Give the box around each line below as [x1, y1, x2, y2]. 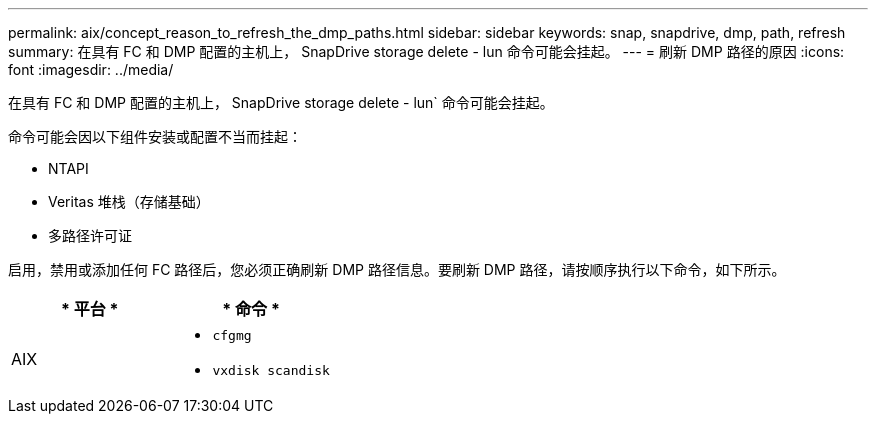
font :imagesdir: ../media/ [8, 61, 174, 78]
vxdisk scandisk [212, 363, 330, 378]
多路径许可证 [48, 227, 132, 244]
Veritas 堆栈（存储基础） [48, 193, 210, 210]
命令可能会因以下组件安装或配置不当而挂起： [8, 128, 302, 145]
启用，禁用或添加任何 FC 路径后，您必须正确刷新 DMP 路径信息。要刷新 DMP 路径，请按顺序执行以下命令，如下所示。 [8, 261, 786, 278]
